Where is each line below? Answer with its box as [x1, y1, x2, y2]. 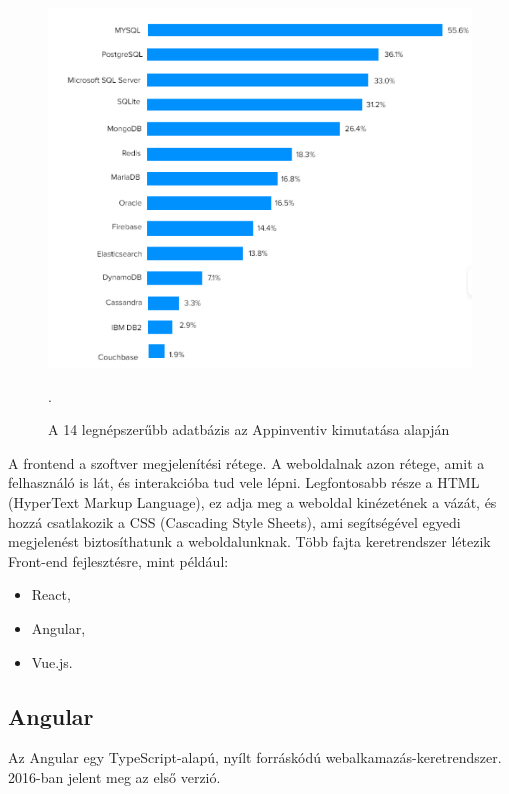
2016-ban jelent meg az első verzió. [8, 766, 221, 787]
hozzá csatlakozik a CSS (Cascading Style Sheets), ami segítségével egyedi [8, 511, 461, 532]
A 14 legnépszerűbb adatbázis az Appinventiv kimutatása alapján [48, 419, 450, 440]
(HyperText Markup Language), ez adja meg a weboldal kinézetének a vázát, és [8, 492, 497, 512]
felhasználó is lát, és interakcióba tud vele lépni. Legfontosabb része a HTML [8, 472, 480, 493]
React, [31, 584, 71, 605]
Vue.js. [31, 651, 73, 672]
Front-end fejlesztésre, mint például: [8, 550, 229, 571]
